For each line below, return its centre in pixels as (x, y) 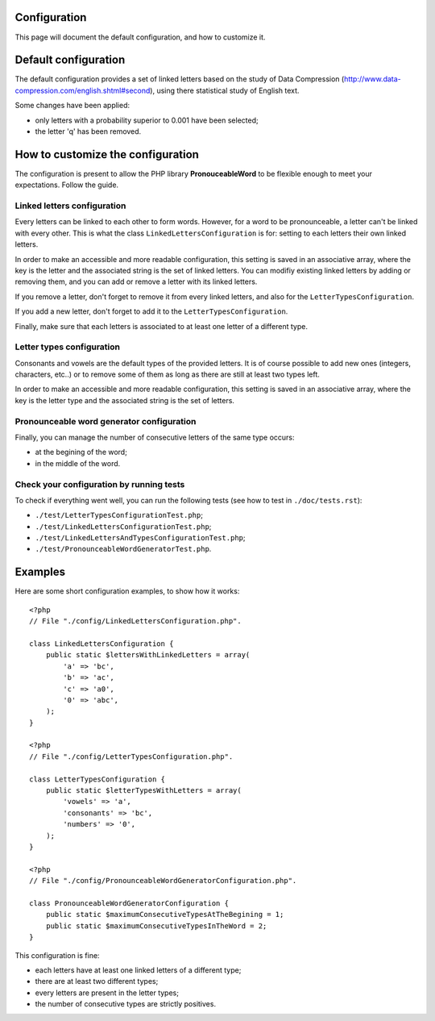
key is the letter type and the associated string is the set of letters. (125, 400)
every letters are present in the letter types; (107, 993)
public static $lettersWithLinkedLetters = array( (148, 655)
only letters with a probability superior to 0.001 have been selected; (147, 120)
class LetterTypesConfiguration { (97, 779)
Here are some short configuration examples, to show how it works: (127, 591)
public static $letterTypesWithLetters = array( (143, 791)
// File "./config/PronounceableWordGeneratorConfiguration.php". (163, 881)
